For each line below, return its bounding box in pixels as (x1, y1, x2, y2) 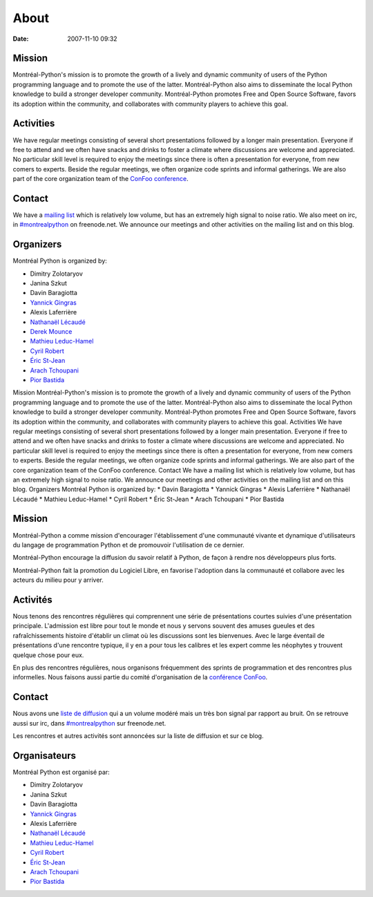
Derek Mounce (30, 328, 73, 336)
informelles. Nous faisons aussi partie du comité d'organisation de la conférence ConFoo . (12, 673, 268, 681)
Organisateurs (12, 750, 76, 762)
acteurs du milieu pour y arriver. (12, 576, 104, 584)
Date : (12, 35, 29, 43)
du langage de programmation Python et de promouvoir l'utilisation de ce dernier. (12, 540, 245, 549)
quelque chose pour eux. (12, 650, 84, 659)
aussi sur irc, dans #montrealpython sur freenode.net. (12, 719, 166, 727)
